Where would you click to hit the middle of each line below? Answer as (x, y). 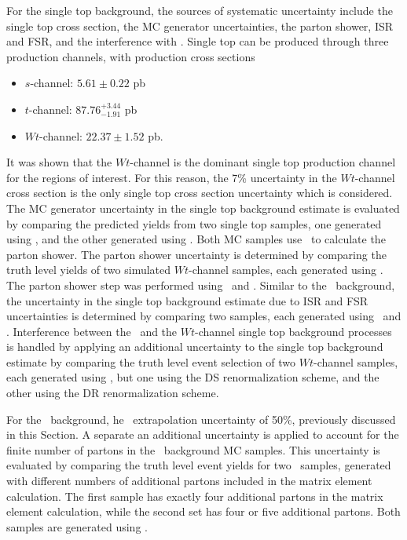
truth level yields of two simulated (89, 270)
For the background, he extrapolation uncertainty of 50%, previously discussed (201, 419)
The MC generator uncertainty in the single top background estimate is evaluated (203, 208)
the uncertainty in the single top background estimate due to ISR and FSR (187, 300)
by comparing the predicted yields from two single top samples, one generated (194, 223)
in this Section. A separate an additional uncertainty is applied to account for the (203, 434)
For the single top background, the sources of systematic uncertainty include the (200, 10)
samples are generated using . (77, 526)
